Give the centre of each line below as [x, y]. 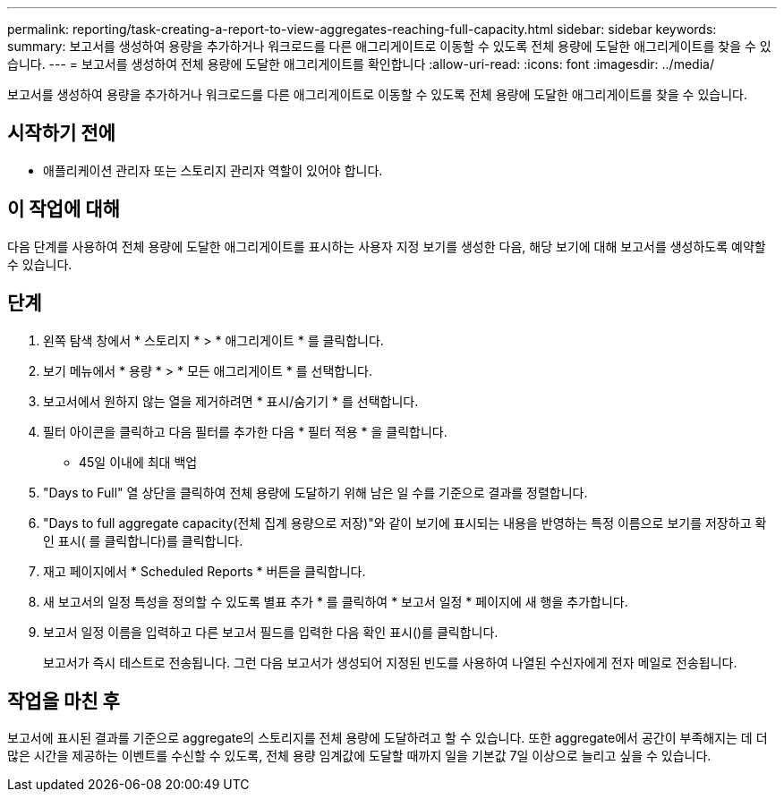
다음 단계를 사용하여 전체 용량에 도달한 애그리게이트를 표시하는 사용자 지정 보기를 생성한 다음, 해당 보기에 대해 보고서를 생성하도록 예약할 [387, 246]
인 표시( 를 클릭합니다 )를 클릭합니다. [143, 540]
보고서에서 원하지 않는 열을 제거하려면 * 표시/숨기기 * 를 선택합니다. [231, 401]
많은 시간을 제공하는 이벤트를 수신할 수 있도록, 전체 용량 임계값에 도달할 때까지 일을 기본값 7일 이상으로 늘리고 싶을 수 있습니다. [359, 756]
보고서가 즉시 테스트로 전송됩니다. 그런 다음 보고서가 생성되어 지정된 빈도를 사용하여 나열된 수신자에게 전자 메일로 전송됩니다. [390, 662]
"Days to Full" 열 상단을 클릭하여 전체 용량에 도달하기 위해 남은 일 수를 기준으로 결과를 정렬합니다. [315, 492]
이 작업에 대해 [64, 209]
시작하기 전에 [61, 133]
